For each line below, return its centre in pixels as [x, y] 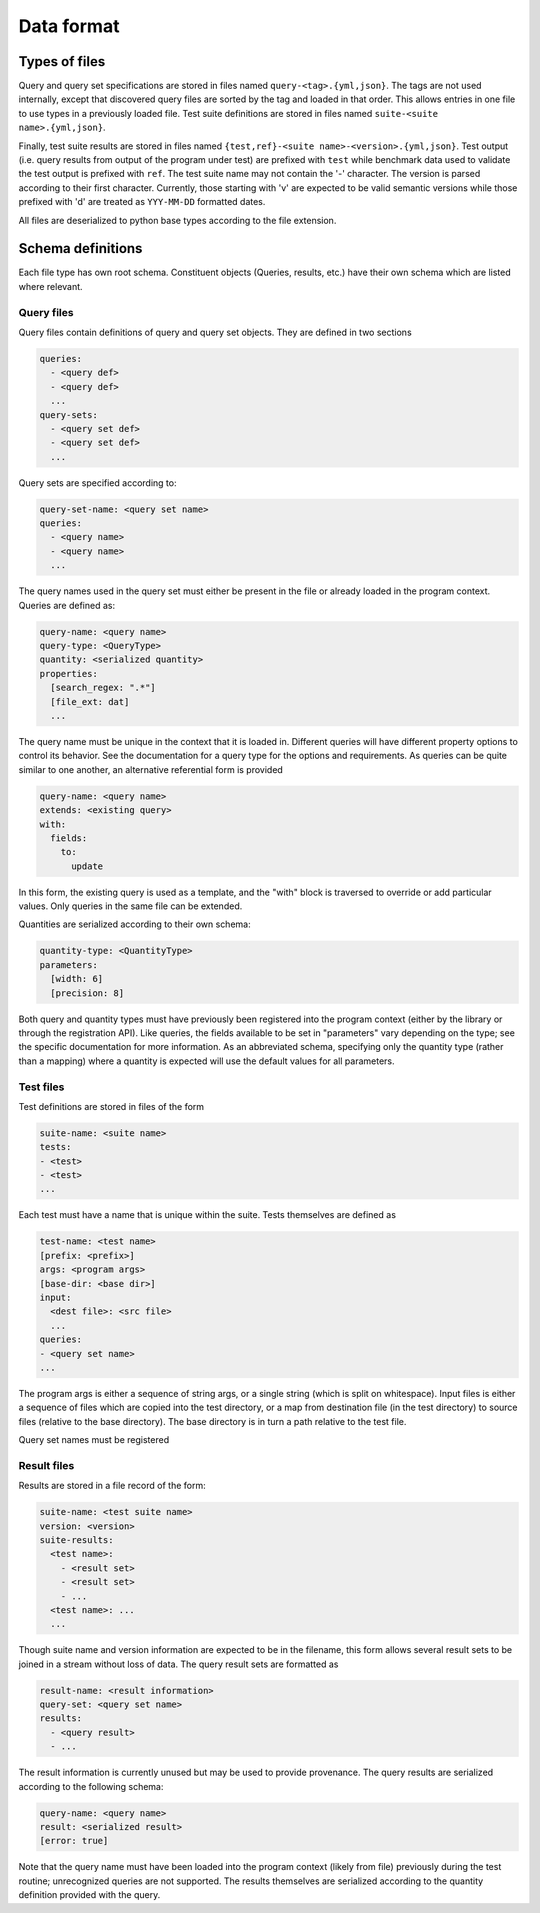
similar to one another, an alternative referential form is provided [151, 769]
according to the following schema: [91, 1786]
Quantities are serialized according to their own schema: [134, 924]
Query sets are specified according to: [97, 482]
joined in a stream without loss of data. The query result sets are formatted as [178, 1664]
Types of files [62, 61]
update [87, 866]
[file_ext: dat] [90, 701]
